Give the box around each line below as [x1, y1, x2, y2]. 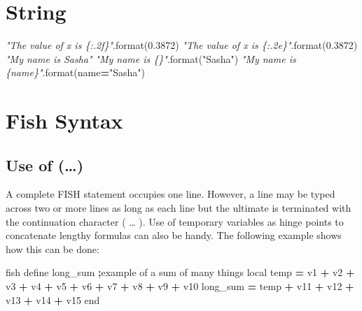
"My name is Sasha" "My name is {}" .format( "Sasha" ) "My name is [6, 51, 296, 66]
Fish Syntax [6, 106, 123, 135]
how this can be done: [6, 241, 99, 256]
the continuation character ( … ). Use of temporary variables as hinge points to [6, 214, 344, 229]
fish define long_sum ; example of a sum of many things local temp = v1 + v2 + [6, 265, 355, 280]
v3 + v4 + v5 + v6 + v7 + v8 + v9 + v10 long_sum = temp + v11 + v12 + [6, 279, 354, 294]
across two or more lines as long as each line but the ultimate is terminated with [6, 201, 351, 215]
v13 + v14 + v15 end [6, 292, 100, 307]
